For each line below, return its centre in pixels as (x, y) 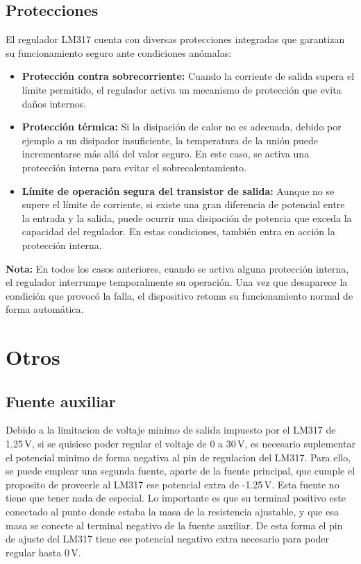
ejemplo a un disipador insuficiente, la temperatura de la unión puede (170, 140)
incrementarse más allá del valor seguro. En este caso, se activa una (166, 154)
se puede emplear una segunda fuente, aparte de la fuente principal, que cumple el (180, 471)
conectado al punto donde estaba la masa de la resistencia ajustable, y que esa (172, 512)
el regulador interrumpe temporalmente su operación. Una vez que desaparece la (177, 282)
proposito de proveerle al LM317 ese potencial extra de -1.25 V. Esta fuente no (173, 484)
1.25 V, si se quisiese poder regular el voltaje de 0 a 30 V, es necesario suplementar (180, 444)
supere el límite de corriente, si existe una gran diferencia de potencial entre (183, 204)
